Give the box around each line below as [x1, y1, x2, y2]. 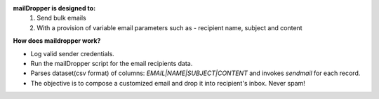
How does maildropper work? [13, 37, 101, 45]
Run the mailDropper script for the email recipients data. [30, 59, 193, 67]
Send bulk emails [36, 14, 87, 22]
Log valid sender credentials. [30, 49, 115, 58]
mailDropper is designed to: [13, 4, 96, 12]
